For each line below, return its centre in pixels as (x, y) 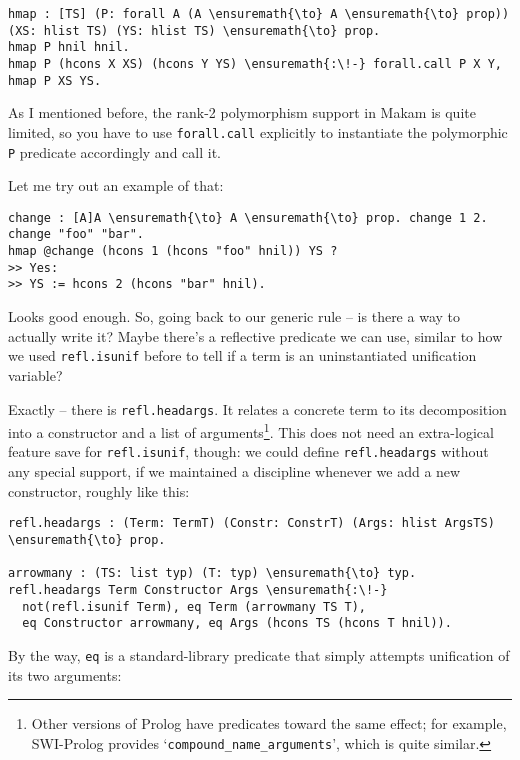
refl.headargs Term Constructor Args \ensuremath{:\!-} (198, 589)
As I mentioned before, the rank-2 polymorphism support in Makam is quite (242, 112)
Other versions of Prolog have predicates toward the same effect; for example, (269, 723)
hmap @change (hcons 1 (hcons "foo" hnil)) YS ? (173, 251)
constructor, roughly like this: (99, 490)
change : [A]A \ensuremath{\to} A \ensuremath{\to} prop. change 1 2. (248, 217)
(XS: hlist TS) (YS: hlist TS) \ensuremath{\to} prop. (194, 30)
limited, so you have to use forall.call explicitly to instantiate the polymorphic (258, 131)
